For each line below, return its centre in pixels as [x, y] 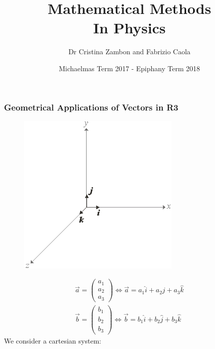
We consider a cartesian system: [53, 340]
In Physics [129, 28]
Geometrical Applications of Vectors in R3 [91, 107]
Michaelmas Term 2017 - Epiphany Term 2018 [129, 68]
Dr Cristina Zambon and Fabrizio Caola [129, 52]
